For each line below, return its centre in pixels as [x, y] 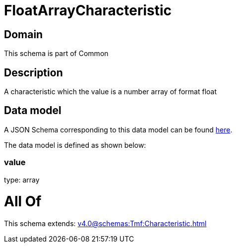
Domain [24, 34]
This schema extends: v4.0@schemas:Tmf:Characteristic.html [105, 224]
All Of [23, 202]
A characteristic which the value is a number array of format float [111, 92]
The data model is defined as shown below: [75, 145]
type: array [22, 180]
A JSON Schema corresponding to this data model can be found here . [118, 129]
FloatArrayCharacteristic [88, 10]
